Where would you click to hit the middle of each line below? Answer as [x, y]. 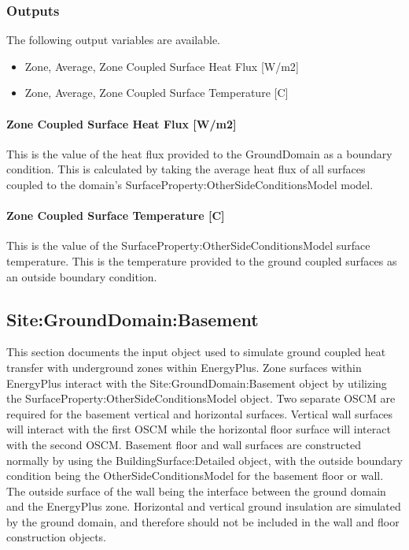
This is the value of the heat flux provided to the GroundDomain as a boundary [199, 153]
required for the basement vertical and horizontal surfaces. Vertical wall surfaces [200, 413]
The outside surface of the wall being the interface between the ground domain [196, 491]
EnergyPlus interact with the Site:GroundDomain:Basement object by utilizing [197, 383]
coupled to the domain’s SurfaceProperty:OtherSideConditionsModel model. [190, 184]
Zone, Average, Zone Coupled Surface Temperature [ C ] [157, 93]
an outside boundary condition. [82, 276]
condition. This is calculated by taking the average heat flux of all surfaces [186, 169]
